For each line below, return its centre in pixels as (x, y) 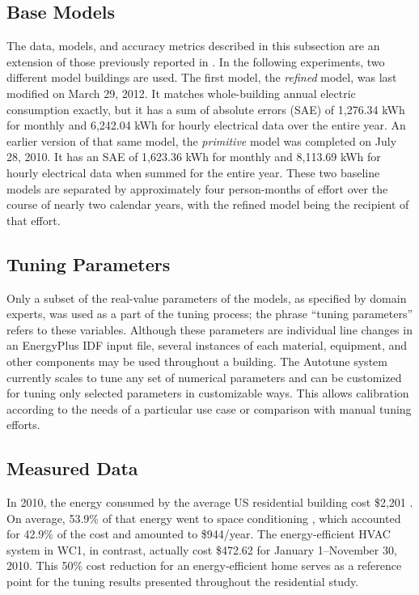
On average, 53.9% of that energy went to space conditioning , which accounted (204, 518)
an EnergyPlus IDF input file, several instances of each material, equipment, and (207, 345)
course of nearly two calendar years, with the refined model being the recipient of (208, 204)
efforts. (23, 425)
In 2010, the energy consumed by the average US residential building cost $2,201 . (210, 502)
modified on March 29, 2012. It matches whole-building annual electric (181, 93)
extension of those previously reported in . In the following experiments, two (196, 61)
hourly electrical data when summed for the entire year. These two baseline (193, 172)
